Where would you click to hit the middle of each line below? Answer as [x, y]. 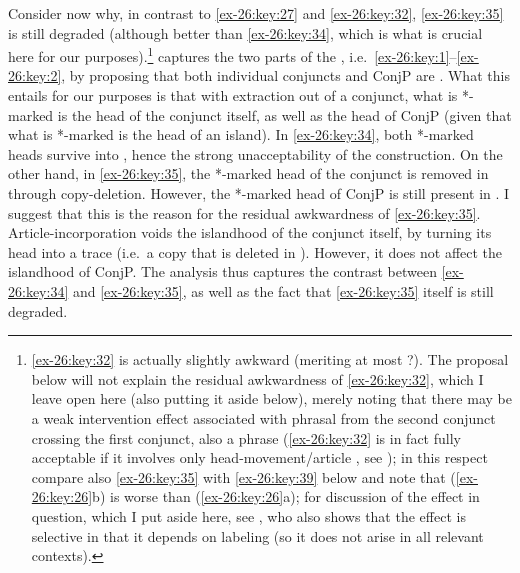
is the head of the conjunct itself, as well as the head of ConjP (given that [284, 114]
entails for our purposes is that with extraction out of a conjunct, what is [233, 95]
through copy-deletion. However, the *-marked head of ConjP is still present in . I [259, 193]
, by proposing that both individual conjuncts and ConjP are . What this [285, 75]
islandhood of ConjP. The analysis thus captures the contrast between [222, 271]
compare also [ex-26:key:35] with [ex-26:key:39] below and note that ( [243, 476]
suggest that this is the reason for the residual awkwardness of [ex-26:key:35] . [244, 212]
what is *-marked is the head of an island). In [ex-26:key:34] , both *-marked [241, 134]
